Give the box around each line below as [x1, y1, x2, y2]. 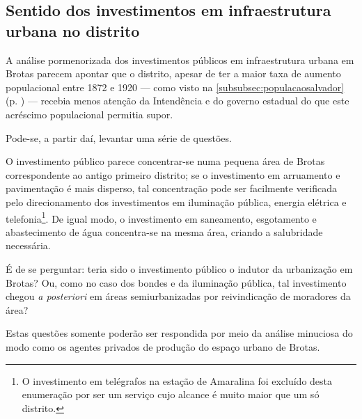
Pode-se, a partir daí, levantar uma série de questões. [6, 130, 232, 145]
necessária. [6, 238, 51, 253]
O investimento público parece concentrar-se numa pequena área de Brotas [6, 154, 325, 168]
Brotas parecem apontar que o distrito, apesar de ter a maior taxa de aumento [6, 66, 341, 81]
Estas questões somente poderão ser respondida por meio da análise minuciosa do [6, 326, 353, 340]
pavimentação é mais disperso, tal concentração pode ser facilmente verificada [6, 181, 338, 196]
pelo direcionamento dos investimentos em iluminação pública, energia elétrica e [6, 194, 347, 209]
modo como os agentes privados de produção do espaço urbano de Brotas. [6, 339, 320, 354]
